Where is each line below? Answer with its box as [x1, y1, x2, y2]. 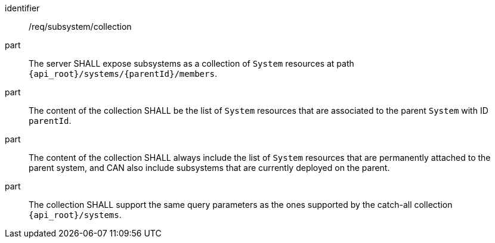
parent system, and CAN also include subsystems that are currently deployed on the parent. [29, 163, 390, 173]
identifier [5, 3, 40, 13]
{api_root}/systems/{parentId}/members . [29, 68, 217, 79]
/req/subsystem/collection [29, 21, 132, 32]
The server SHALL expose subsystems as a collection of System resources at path [29, 58, 354, 68]
